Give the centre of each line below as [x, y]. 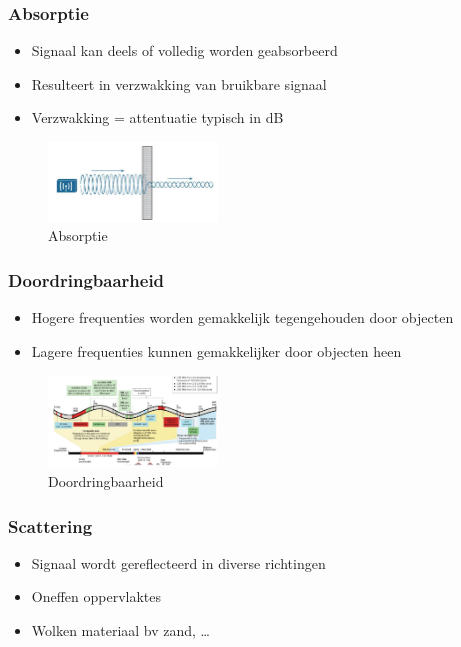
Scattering [50, 525]
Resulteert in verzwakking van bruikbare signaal [179, 83]
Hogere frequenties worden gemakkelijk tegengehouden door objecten [242, 317]
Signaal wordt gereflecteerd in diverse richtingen [178, 562]
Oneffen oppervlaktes [96, 596]
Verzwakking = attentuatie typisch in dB [157, 117]
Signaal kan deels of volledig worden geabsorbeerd [184, 50]
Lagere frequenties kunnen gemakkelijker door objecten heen [216, 350]
